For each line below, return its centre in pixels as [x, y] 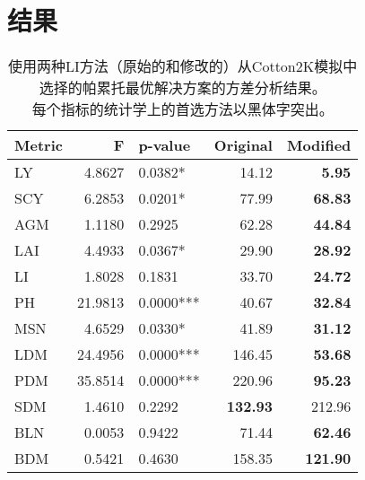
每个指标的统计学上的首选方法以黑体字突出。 [182, 109]
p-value [165, 145]
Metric [39, 145]
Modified [319, 145]
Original [243, 145]
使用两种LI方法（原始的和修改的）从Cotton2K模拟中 [183, 66]
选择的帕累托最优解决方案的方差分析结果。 [182, 88]
